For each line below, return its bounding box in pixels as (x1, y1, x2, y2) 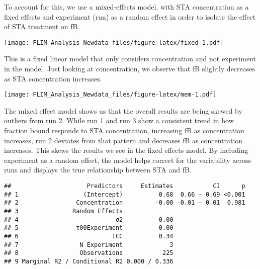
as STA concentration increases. (4, 73, 102, 83)
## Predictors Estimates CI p (4, 183, 245, 190)
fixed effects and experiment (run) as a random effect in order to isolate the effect (4, 11, 256, 22)
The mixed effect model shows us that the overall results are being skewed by (4, 105, 242, 116)
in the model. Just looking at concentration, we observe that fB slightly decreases (4, 63, 255, 74)
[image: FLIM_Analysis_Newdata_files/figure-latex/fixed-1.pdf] (4, 39, 224, 46)
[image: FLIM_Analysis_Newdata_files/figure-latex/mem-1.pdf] (4, 91, 217, 99)
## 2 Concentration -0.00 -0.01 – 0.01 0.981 (4, 199, 245, 207)
